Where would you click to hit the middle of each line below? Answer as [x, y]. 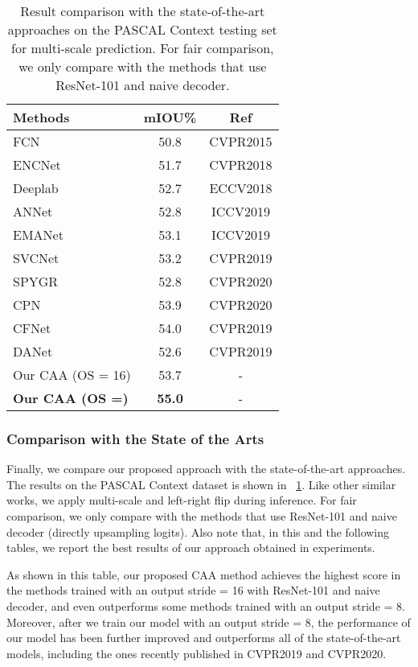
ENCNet [37, 165]
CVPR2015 [241, 141]
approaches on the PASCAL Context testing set [142, 29]
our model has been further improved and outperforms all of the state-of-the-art [204, 638]
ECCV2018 [241, 188]
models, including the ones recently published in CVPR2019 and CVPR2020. [197, 653]
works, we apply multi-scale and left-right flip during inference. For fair [182, 500]
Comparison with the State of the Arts [135, 438]
